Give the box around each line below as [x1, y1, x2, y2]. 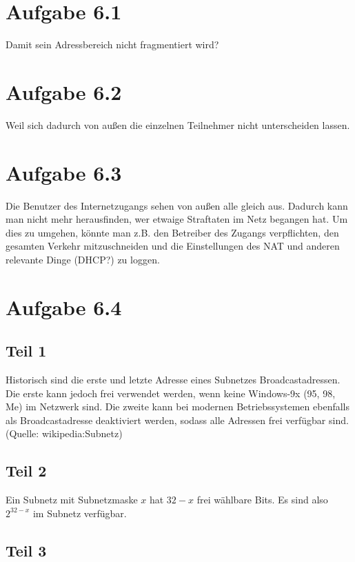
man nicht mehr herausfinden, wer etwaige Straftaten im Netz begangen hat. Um [6, 212, 348, 226]
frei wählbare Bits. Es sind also [196, 492, 328, 507]
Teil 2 [6, 460, 47, 481]
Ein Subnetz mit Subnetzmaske [6, 492, 138, 507]
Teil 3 [6, 539, 47, 561]
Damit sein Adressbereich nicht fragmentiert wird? [6, 37, 219, 52]
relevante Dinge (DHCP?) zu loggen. [6, 252, 160, 266]
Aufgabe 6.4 [6, 292, 122, 321]
